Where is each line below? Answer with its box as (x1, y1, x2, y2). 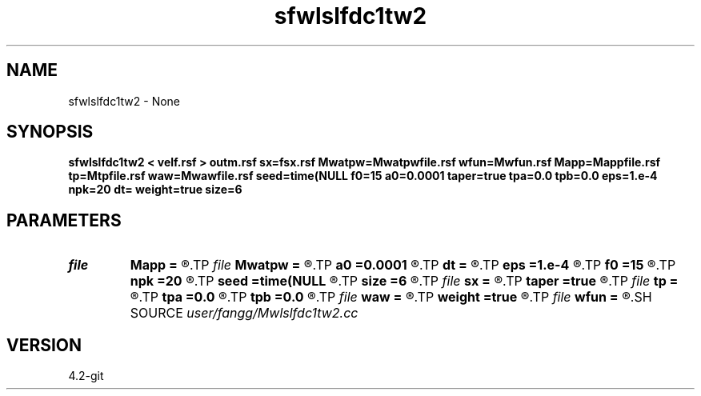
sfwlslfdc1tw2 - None (68, 94, 181, 108)
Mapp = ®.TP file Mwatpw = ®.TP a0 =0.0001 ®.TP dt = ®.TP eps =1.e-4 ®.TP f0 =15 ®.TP (130, 257, 676, 274)
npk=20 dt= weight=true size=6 (68, 182, 242, 197)
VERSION (6, 334, 82, 355)
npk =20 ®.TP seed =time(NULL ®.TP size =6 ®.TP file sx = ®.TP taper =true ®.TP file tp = (130, 273, 679, 290)
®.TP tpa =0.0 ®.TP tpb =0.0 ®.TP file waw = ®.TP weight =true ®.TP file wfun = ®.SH (130, 289, 652, 306)
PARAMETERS (6, 210, 122, 230)
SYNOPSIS (6, 122, 94, 142)
